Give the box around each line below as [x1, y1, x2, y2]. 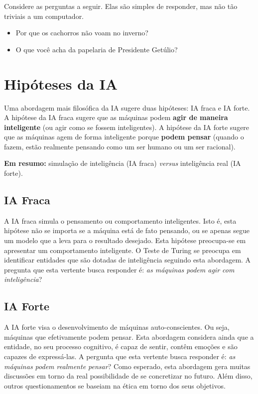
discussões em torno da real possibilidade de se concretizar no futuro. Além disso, [4, 371, 253, 381]
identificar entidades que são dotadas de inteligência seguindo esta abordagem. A [4, 255, 251, 265]
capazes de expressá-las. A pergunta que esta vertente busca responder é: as [4, 351, 236, 361]
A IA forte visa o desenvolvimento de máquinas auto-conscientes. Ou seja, [4, 322, 230, 332]
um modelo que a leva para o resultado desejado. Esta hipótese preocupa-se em [4, 235, 246, 246]
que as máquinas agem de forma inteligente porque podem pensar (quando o [4, 131, 244, 142]
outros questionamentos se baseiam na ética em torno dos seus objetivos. [4, 380, 226, 391]
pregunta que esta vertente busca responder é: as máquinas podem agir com [4, 264, 235, 274]
